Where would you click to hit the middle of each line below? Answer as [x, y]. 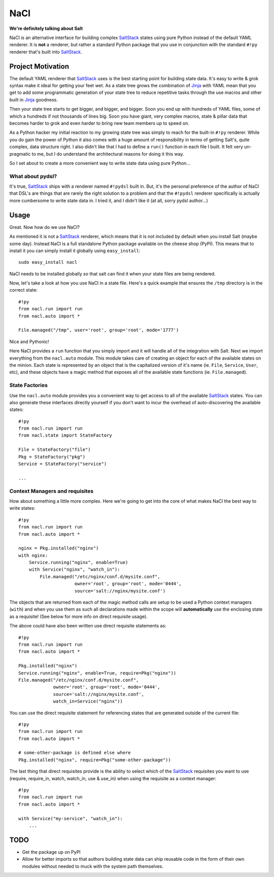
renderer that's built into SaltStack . [46, 52]
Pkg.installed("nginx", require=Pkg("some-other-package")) [95, 760]
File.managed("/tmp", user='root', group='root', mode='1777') [99, 330]
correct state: [24, 290]
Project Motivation [39, 66]
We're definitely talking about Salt [46, 28]
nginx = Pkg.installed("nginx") [59, 548]
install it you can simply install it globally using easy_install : [75, 251]
